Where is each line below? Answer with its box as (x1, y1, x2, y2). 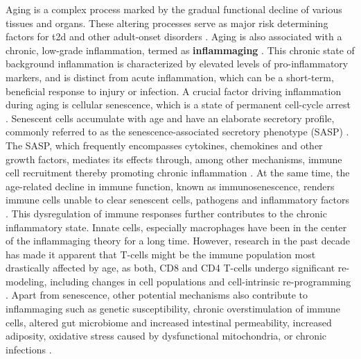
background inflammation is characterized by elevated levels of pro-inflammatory (6, 56, 349, 71)
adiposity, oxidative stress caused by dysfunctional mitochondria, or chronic (6, 328, 327, 343)
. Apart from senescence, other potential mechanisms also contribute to (6, 287, 308, 302)
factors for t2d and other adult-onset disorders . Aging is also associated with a (6, 29, 342, 44)
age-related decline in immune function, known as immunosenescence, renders (6, 178, 335, 193)
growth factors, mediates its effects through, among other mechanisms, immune (6, 151, 342, 166)
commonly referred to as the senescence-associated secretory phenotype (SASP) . (6, 124, 349, 139)
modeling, (6, 274, 47, 288)
